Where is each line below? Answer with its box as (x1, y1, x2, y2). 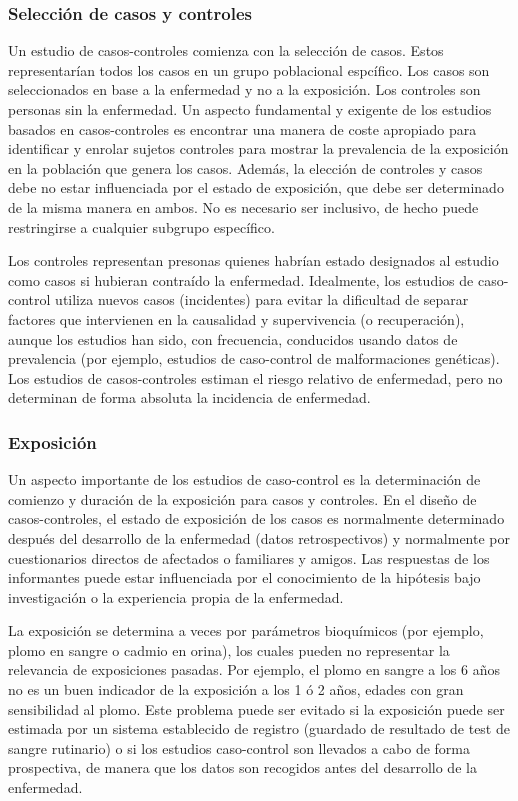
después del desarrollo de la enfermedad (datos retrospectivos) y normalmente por (8, 527, 510, 548)
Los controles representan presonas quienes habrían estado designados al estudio (8, 250, 499, 271)
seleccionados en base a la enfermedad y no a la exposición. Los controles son (8, 79, 481, 100)
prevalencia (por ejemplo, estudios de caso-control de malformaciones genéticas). (8, 348, 500, 369)
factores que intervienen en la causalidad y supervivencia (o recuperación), (8, 308, 465, 329)
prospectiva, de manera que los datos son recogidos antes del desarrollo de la (8, 757, 477, 778)
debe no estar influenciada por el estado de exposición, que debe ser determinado (8, 177, 504, 198)
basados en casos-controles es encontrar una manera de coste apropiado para (8, 118, 477, 139)
